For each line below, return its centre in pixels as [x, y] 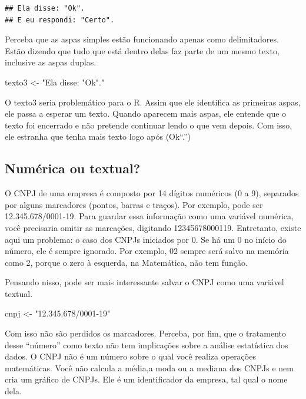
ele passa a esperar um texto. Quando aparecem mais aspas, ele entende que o [146, 113]
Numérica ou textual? [73, 168]
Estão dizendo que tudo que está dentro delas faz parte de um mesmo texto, [142, 50]
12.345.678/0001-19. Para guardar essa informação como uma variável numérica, [149, 216]
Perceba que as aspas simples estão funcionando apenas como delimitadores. [142, 39]
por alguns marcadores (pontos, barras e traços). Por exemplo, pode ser [134, 204]
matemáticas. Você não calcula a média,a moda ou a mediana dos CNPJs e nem [149, 367]
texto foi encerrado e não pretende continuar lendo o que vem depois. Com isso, [149, 125]
